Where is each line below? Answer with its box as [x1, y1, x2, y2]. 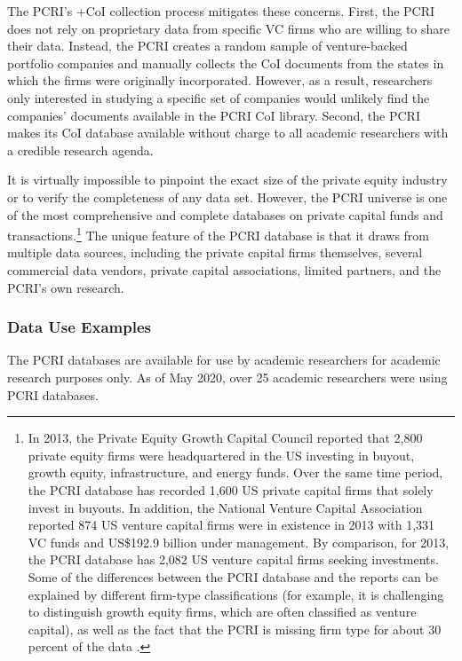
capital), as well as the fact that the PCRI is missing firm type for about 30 [28, 619, 442, 638]
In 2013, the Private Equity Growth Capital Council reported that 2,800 [28, 429, 423, 447]
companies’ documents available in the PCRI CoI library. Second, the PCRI [7, 106, 420, 124]
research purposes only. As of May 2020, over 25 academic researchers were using [7, 367, 448, 386]
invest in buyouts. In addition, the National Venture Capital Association [28, 498, 423, 516]
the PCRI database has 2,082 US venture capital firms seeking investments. [28, 550, 439, 569]
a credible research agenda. [7, 140, 154, 159]
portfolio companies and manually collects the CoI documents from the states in [7, 53, 444, 72]
